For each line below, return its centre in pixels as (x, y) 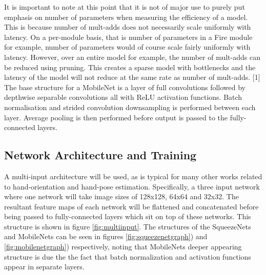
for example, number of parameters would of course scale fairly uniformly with (127, 47)
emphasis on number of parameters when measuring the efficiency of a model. (126, 17)
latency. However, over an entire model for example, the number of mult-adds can (132, 57)
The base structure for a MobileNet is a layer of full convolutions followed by (125, 87)
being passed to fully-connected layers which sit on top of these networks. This (128, 216)
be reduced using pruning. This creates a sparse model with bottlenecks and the (130, 67)
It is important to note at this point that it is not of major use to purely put (125, 7)
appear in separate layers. (44, 267)
